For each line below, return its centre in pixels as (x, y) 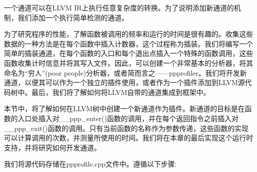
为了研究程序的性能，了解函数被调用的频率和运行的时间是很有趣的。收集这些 (128, 34)
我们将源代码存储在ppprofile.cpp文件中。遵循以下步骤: (90, 164)
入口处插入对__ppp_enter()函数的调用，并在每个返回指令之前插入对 (128, 118)
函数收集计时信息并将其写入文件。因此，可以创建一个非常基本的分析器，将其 (128, 63)
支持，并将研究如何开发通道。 (52, 147)
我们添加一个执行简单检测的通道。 (73, 17)
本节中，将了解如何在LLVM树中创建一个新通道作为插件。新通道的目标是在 (125, 108)
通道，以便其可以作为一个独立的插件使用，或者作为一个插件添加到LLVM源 (125, 82)
